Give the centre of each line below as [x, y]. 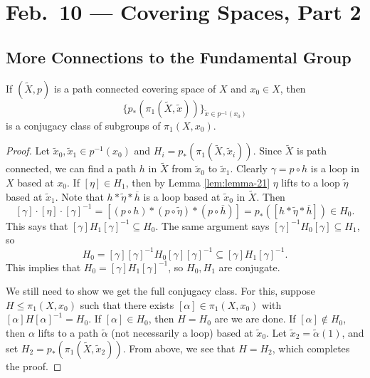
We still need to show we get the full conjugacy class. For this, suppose [160, 291]
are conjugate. [249, 267]
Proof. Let [28, 151]
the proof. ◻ [34, 366]
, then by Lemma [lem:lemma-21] [198, 182]
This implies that [43, 267]
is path [312, 151]
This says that [37, 225]
